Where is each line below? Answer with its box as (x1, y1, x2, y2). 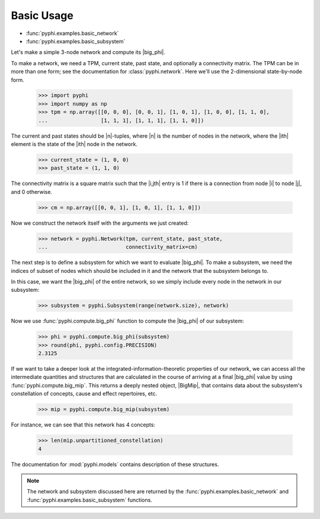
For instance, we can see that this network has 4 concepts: (11, 421, 155, 428)
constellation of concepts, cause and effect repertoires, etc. (11, 390, 158, 397)
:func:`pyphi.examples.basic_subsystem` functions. (27, 496, 152, 504)
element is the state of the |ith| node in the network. (11, 141, 137, 148)
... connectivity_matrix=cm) (38, 244, 198, 250)
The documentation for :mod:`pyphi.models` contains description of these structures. (11, 460, 219, 468)
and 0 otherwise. (11, 188, 53, 195)
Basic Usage (11, 9, 73, 22)
